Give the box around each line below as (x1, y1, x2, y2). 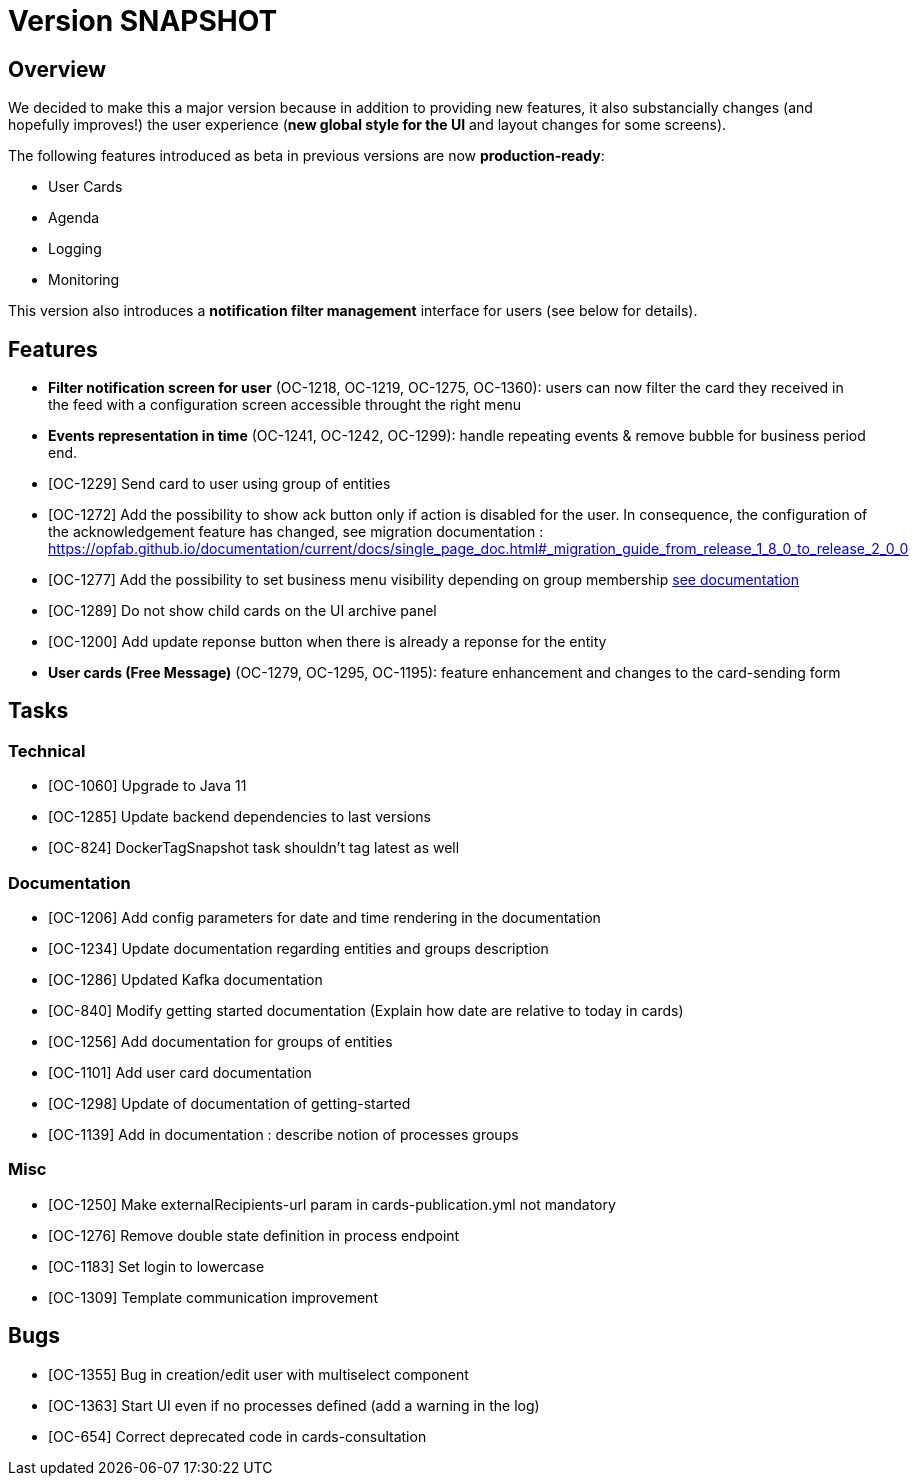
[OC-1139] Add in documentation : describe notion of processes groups (48, 1125, 519, 1143)
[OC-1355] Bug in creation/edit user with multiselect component (48, 1365, 469, 1383)
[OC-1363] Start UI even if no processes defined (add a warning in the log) (48, 1396, 540, 1414)
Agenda (48, 209, 100, 227)
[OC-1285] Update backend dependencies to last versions (48, 808, 431, 826)
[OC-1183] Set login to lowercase (48, 1257, 265, 1275)
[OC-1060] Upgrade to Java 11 (48, 777, 247, 795)
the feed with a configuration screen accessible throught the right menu (48, 396, 522, 414)
